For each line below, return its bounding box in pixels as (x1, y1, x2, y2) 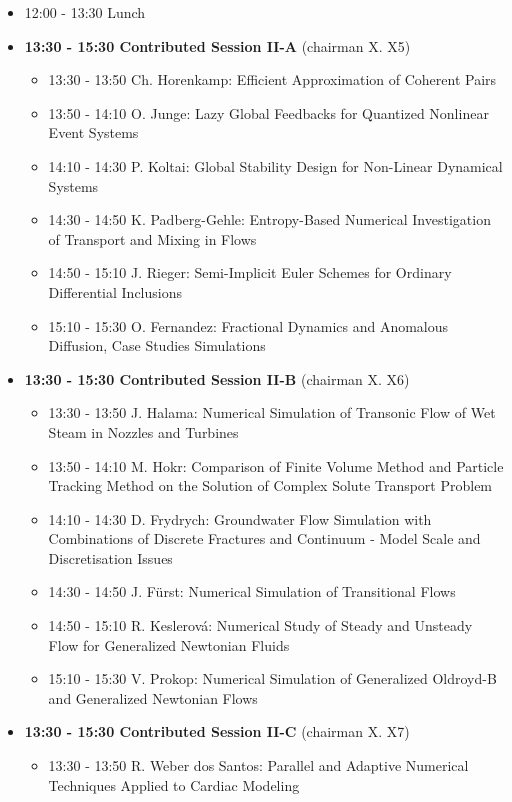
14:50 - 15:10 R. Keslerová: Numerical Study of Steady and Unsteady (48, 615, 473, 636)
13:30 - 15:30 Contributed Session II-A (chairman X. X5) (24, 35, 411, 56)
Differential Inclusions (48, 281, 182, 302)
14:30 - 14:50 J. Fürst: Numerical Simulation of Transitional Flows (48, 581, 456, 602)
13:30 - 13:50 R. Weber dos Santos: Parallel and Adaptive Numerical (48, 755, 469, 776)
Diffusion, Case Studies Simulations (48, 335, 266, 356)
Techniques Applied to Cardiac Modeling (48, 774, 300, 795)
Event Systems (48, 122, 139, 143)
